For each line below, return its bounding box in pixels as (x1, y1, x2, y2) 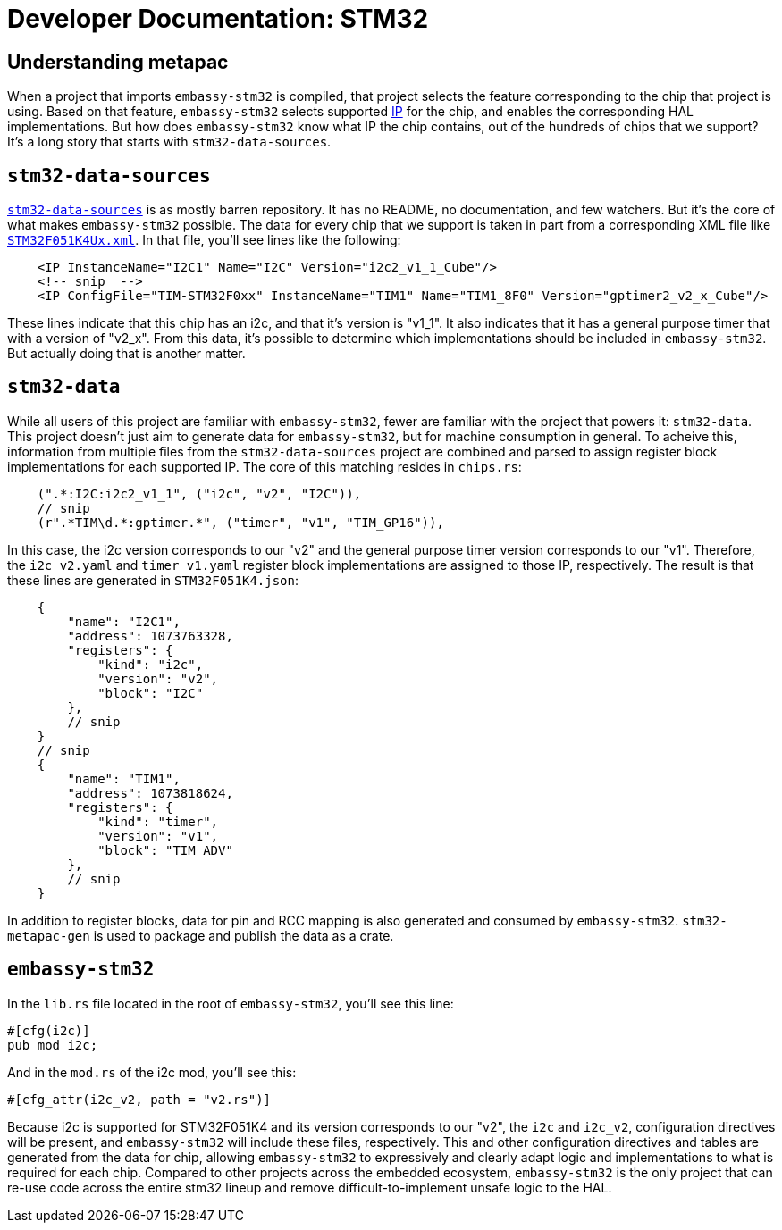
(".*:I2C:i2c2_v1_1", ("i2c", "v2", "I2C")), (37, 486, 362, 501)
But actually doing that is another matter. (7, 346, 246, 362)
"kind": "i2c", (97, 657, 204, 672)
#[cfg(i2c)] (7, 1023, 90, 1038)
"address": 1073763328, (67, 628, 233, 643)
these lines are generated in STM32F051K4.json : (7, 572, 299, 588)
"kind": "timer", (97, 814, 219, 829)
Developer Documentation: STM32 (7, 4, 429, 34)
